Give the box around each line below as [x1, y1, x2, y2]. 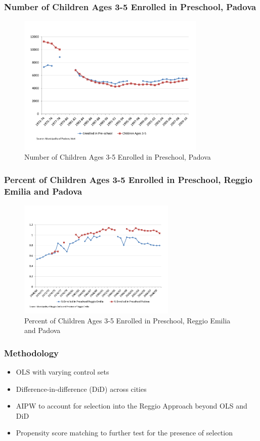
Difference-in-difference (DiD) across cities [16, 383, 147, 394]
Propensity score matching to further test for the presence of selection [16, 427, 233, 438]
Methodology [4, 346, 59, 359]
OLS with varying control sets [16, 366, 109, 377]
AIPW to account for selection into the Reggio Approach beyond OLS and [16, 400, 247, 411]
